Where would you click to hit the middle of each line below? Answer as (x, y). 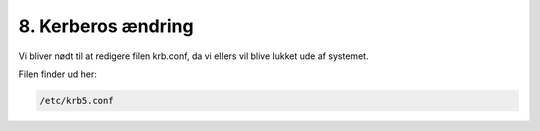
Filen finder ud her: (57, 74)
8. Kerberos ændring (106, 26)
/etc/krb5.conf (76, 100)
